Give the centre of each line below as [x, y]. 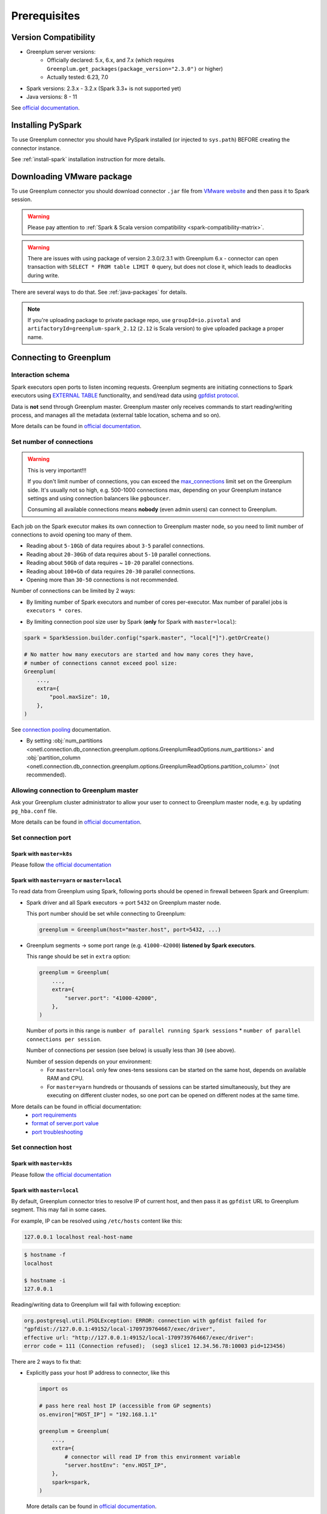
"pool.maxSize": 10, [80, 697]
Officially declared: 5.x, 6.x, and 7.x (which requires [111, 60]
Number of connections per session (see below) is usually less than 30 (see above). [131, 1050]
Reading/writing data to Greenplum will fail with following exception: [96, 1304]
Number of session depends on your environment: [89, 1061]
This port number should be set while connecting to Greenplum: [106, 914]
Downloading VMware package [72, 177]
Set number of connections [52, 442]
